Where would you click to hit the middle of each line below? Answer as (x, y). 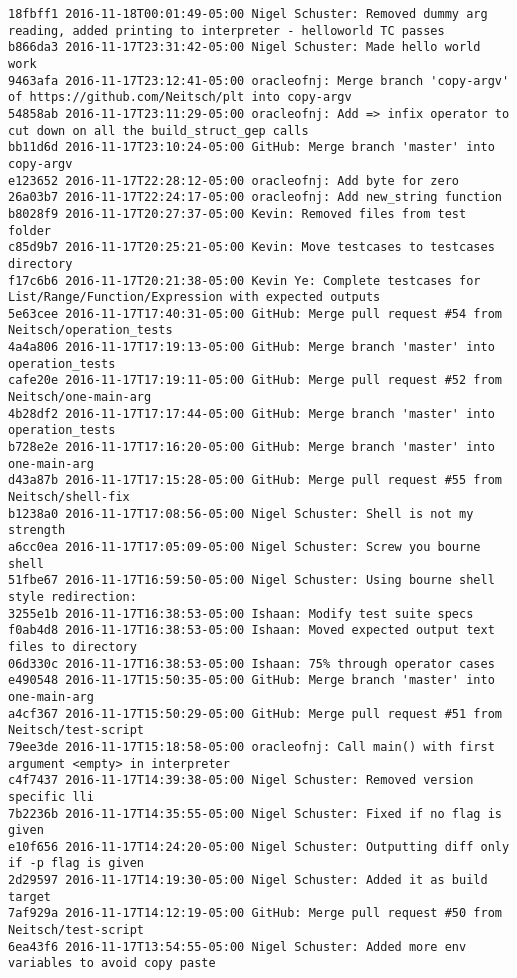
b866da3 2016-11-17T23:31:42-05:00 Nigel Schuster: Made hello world (244, 47)
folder (29, 230)
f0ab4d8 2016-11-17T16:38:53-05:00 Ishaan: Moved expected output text (251, 630)
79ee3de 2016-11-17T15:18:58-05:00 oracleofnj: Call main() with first (251, 746)
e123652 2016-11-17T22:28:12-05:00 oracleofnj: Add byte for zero (234, 180)
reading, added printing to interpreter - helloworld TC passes (226, 30)
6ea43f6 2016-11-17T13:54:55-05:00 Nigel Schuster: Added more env (237, 946)
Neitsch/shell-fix (69, 497)
